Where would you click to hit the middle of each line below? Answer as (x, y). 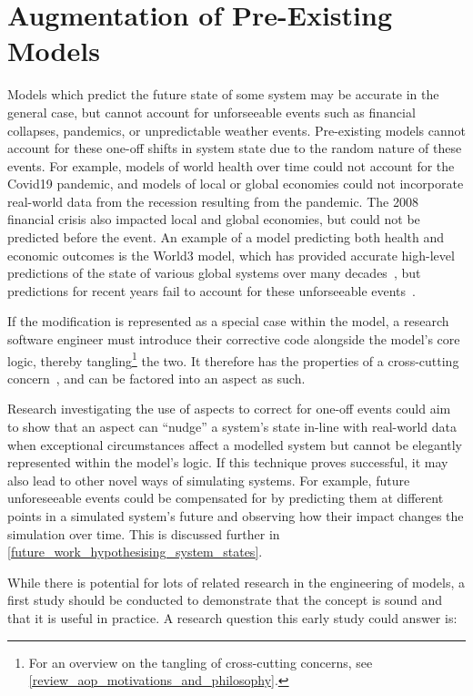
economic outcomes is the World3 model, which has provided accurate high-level (231, 255)
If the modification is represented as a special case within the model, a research (228, 321)
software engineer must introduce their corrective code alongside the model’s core (234, 339)
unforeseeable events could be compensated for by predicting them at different (226, 498)
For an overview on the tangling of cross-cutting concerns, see (201, 662)
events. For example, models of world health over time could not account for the (231, 165)
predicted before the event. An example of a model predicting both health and (226, 237)
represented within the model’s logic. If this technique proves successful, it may (228, 462)
